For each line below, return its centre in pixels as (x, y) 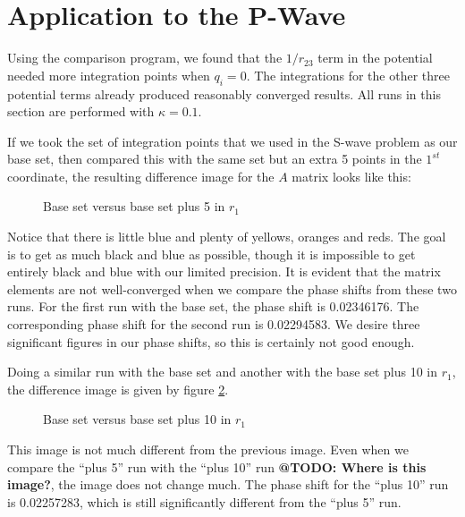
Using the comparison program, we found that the (145, 58)
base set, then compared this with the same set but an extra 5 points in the (215, 159)
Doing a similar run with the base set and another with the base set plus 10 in (223, 372)
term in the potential (375, 58)
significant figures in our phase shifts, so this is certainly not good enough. (211, 341)
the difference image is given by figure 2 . (118, 389)
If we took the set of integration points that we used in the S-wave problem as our (232, 141)
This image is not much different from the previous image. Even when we (208, 449)
